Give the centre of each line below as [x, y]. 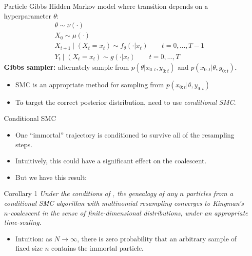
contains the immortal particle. [97, 248]
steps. [24, 144]
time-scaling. [23, 222]
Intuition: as [34, 238]
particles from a [210, 193]
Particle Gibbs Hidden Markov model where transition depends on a [106, 6]
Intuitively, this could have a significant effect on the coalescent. [111, 161]
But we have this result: [51, 177]
